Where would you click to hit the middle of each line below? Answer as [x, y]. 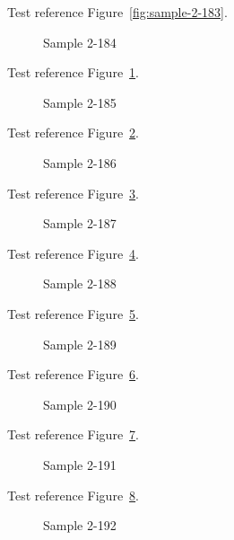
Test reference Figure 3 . [73, 193]
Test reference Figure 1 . [73, 72]
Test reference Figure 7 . [73, 434]
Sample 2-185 [80, 102]
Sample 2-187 [80, 223]
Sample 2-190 [80, 404]
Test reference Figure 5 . [73, 313]
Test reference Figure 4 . [73, 253]
